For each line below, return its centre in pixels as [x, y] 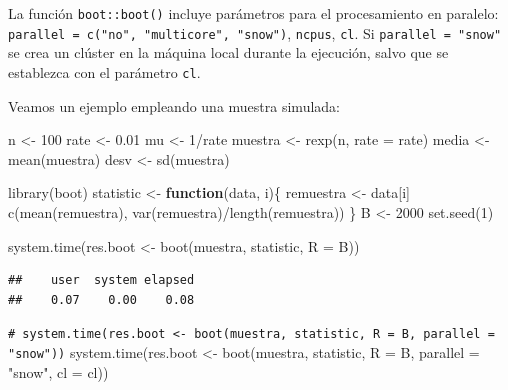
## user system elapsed [101, 280]
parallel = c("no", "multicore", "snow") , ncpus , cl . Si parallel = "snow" [255, 32]
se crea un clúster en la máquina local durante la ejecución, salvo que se [228, 52]
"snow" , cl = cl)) [58, 371]
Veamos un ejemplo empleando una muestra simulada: [174, 105]
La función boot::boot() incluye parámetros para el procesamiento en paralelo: [253, 13]
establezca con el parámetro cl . [104, 71]
